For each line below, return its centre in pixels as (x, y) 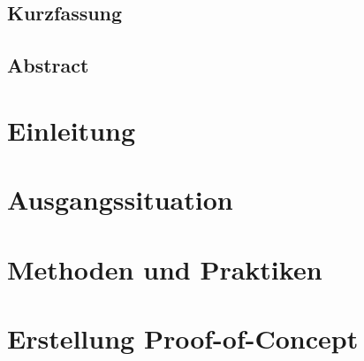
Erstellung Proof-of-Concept (183, 338)
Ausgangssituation (120, 200)
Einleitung (72, 130)
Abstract (48, 65)
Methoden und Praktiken (165, 269)
